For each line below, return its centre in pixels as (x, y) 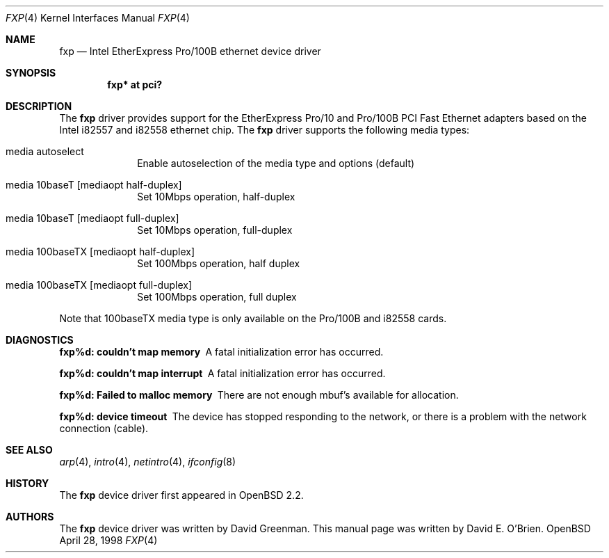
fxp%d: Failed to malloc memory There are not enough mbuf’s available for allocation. (259, 395)
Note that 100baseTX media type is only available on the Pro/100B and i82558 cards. (253, 318)
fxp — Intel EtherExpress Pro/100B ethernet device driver (190, 51)
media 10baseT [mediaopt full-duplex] (92, 218)
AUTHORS (30, 517)
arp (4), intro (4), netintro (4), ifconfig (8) (148, 462)
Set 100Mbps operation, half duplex (219, 263)
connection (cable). (104, 428)
